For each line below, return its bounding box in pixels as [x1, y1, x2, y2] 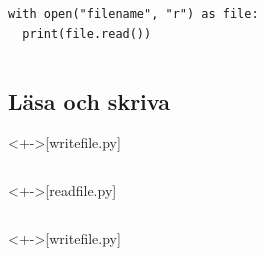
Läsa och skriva [8, 85, 170, 116]
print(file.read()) [22, 26, 152, 41]
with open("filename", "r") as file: [8, 7, 259, 21]
